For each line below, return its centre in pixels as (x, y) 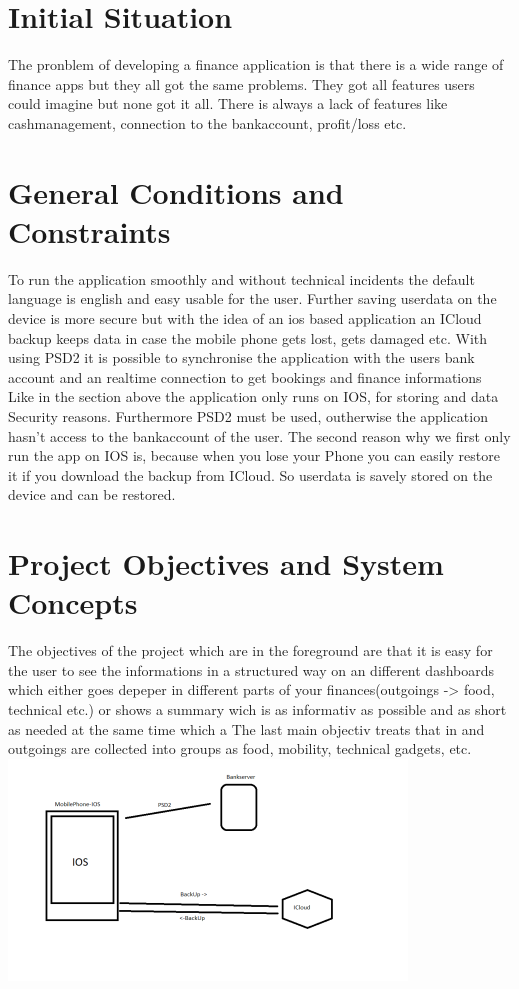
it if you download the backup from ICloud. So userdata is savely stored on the (250, 474)
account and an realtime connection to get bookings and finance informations (245, 376)
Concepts (73, 602)
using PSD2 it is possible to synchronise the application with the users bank (241, 357)
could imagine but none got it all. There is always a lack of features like (228, 103)
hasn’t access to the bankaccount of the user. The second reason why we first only (259, 435)
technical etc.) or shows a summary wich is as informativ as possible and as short (257, 709)
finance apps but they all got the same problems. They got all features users (241, 83)
